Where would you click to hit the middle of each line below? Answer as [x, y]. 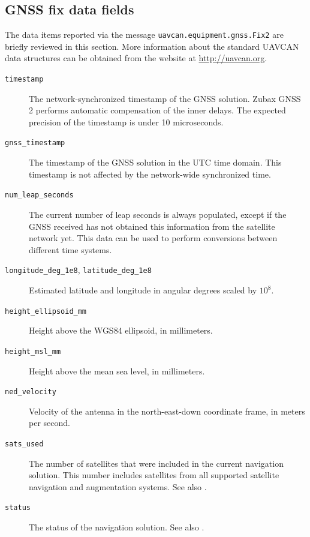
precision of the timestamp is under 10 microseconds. [126, 121]
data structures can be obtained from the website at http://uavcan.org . [136, 58]
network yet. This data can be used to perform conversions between [153, 238]
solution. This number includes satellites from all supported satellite [154, 475]
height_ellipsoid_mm [46, 311]
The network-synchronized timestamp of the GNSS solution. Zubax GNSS [165, 98]
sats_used [24, 444]
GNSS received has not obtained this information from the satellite [152, 226]
